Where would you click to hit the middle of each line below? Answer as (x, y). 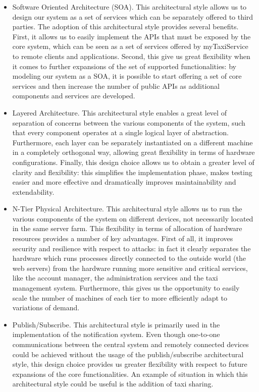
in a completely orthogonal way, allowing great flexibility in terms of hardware (134, 152)
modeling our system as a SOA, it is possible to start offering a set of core (127, 76)
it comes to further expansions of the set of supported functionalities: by (124, 66)
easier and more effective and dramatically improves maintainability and (124, 182)
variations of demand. (46, 307)
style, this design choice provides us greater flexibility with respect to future (130, 364)
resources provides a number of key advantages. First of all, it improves (123, 238)
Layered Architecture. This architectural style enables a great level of (119, 112)
